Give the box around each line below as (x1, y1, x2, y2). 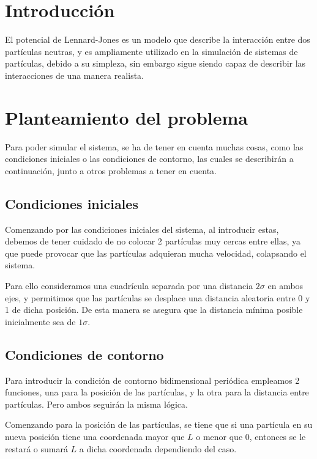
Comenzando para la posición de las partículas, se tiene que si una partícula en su (5, 418, 313, 431)
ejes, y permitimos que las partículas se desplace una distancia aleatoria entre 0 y (5, 291, 310, 304)
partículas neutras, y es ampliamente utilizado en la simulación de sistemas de (5, 45, 298, 57)
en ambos (267, 279, 304, 292)
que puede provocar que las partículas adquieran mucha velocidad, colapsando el (5, 246, 307, 259)
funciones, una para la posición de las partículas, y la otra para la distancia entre (5, 386, 309, 398)
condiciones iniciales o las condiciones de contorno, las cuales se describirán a (5, 152, 294, 165)
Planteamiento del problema (5, 105, 248, 130)
